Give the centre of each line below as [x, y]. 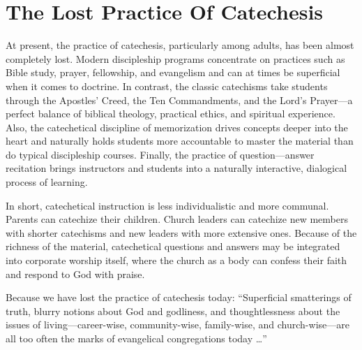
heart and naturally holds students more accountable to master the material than [180, 141]
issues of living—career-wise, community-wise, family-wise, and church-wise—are [178, 325]
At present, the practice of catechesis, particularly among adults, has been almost [180, 45]
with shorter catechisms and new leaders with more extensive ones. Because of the [181, 232]
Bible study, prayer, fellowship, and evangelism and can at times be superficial [173, 72]
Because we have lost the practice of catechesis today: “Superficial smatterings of [179, 297]
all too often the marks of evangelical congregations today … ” [136, 338]
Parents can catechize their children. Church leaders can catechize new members [177, 219]
